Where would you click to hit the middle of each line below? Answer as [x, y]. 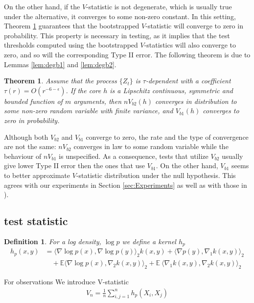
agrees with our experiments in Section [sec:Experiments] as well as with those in [126, 185]
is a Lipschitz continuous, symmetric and [171, 90]
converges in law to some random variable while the [151, 146]
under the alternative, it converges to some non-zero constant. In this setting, [120, 16]
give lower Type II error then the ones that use [75, 165]
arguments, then [98, 101]
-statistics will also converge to [190, 45]
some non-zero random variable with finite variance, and [89, 111]
